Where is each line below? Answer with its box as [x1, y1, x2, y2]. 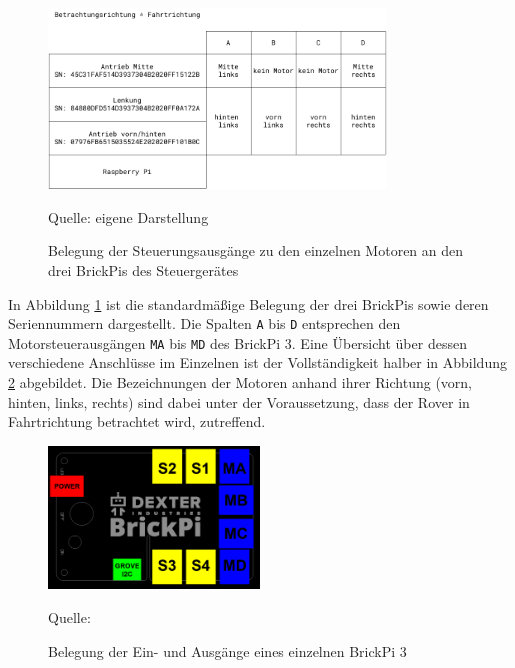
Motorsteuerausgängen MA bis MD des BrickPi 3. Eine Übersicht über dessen [8, 332, 467, 353]
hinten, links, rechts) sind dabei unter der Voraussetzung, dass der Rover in [8, 391, 470, 412]
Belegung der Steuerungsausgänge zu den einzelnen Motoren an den [48, 240, 464, 261]
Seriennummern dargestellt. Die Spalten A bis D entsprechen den [8, 313, 401, 334]
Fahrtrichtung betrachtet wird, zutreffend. [8, 411, 266, 432]
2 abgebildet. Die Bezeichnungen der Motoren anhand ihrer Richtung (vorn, [8, 372, 472, 393]
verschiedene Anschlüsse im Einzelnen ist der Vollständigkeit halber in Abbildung [8, 352, 507, 373]
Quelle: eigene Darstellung [48, 206, 209, 227]
